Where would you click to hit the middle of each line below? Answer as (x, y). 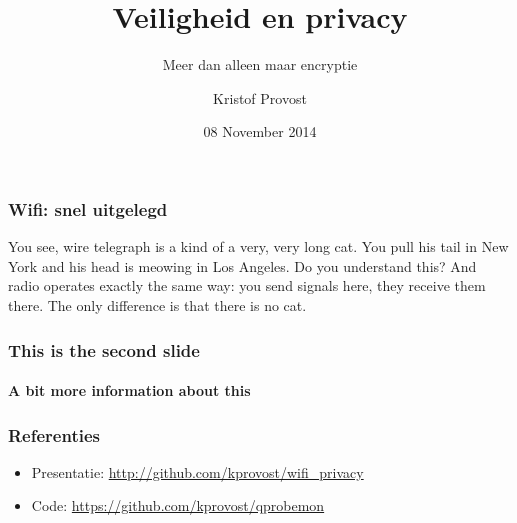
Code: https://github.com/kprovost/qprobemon (178, 505)
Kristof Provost (260, 97)
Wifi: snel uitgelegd (88, 208)
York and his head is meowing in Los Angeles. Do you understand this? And (242, 265)
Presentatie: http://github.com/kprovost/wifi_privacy (197, 471)
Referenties (54, 434)
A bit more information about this (129, 390)
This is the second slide (104, 349)
